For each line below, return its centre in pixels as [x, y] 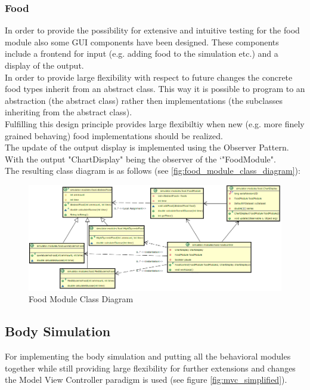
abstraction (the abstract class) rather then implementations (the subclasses [144, 100]
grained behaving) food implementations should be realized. [114, 135]
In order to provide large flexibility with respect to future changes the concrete [149, 77]
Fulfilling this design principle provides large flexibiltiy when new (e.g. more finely [155, 123]
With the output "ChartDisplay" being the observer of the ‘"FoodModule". [140, 159]
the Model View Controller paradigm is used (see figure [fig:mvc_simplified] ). [146, 380]
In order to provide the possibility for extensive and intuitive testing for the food [152, 30]
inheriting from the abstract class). [69, 112]
